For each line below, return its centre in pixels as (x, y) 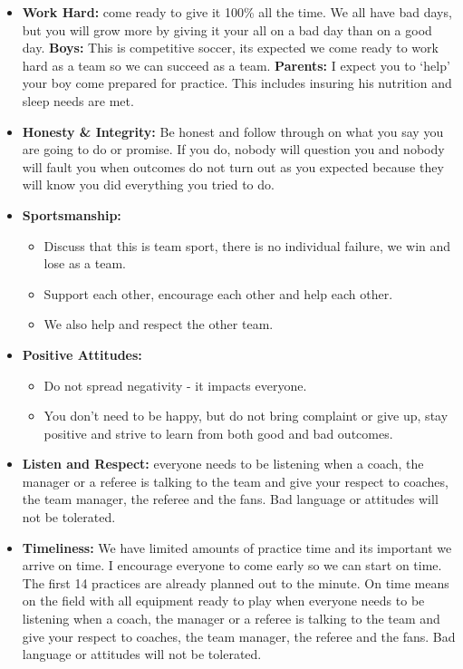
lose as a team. (85, 263)
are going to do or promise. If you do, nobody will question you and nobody (233, 149)
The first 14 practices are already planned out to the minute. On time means (236, 582)
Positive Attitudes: (82, 354)
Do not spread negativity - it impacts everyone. (175, 385)
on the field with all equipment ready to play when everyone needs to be (223, 601)
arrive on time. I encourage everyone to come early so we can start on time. (232, 565)
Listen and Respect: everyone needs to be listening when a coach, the (223, 464)
